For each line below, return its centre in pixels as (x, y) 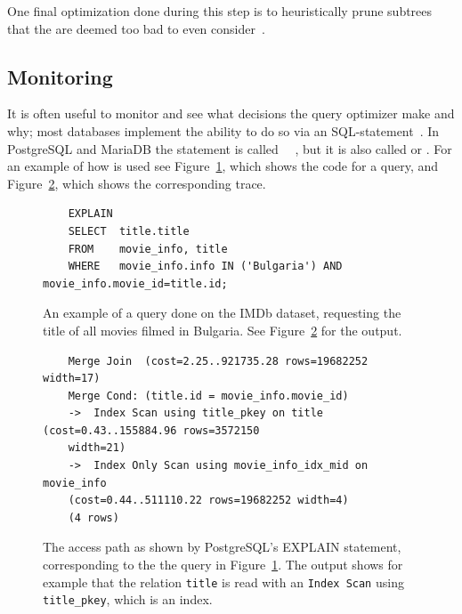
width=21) (97, 448)
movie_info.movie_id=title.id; (135, 283)
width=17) (72, 379)
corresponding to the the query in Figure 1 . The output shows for (223, 565)
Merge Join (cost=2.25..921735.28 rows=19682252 (218, 361)
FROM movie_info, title (148, 249)
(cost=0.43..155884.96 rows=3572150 (151, 430)
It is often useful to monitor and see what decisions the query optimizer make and (231, 113)
